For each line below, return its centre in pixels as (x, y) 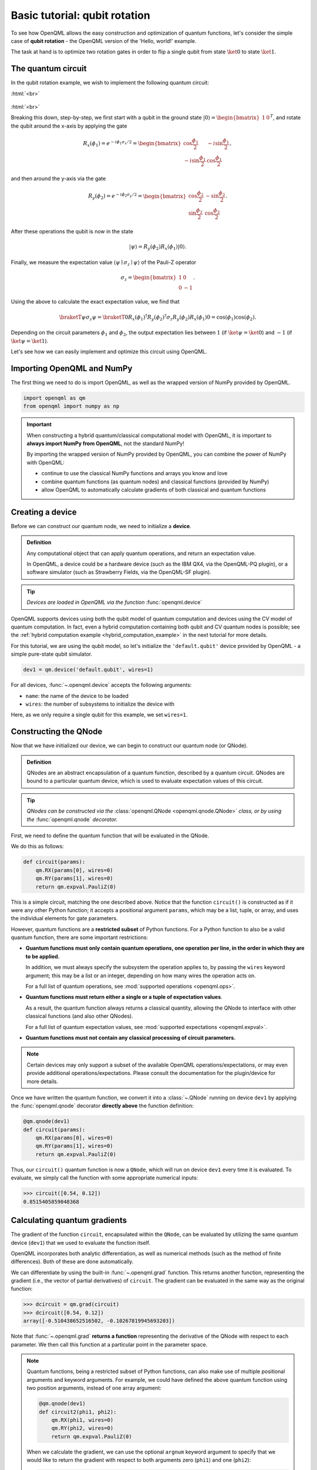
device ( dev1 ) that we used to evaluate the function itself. (81, 1242)
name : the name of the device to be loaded (77, 696)
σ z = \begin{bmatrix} (149, 278)
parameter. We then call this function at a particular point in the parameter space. (109, 1344)
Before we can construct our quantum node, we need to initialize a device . (101, 526)
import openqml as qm (54, 398)
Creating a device (44, 512)
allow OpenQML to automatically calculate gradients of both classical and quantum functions (154, 490)
